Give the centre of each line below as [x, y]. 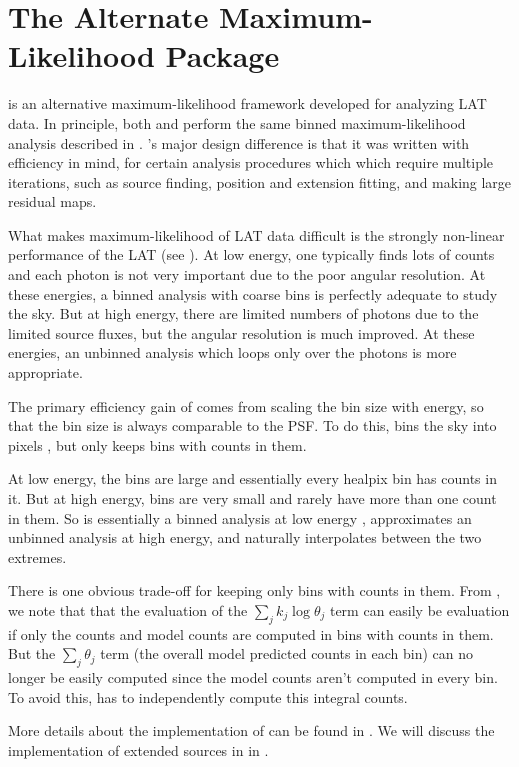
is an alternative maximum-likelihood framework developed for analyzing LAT [247, 103]
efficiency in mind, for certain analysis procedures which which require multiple [251, 162]
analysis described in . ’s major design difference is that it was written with [239, 142]
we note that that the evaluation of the [128, 609]
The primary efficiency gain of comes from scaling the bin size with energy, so [246, 405]
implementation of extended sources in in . [138, 749]
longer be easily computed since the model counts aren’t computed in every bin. [253, 677]
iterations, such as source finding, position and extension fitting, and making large [260, 181]
